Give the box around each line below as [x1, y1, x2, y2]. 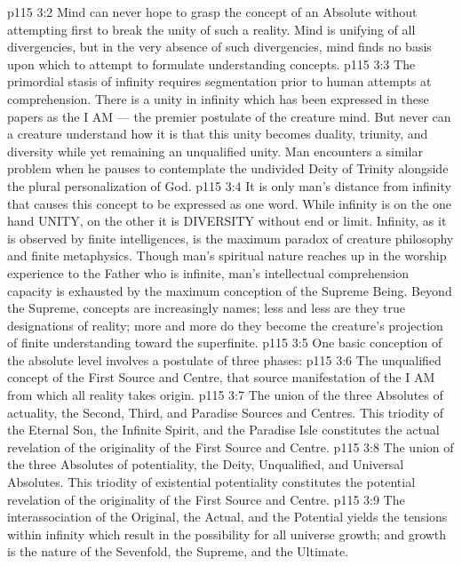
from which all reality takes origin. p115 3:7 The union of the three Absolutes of [7, 386, 443, 404]
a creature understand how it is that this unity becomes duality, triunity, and [7, 124, 428, 143]
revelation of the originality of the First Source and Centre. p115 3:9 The [7, 490, 405, 508]
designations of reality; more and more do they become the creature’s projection [7, 315, 443, 334]
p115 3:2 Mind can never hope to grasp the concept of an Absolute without [7, 3, 418, 20]
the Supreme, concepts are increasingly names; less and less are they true [7, 299, 405, 317]
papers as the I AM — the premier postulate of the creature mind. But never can [7, 107, 451, 125]
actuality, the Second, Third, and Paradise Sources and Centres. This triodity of [7, 403, 444, 421]
